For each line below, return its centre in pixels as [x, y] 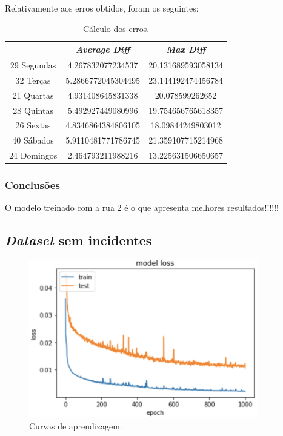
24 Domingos [33, 155]
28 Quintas [33, 110]
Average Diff [103, 49]
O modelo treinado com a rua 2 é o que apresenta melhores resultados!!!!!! [142, 207]
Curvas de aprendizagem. [76, 425]
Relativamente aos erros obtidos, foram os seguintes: [102, 8]
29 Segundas [33, 65]
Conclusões [32, 185]
